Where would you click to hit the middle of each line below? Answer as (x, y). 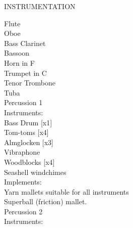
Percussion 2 (23, 211)
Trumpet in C (25, 73)
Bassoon (17, 53)
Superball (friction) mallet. (46, 201)
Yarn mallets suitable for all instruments (66, 191)
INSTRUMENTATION (40, 6)
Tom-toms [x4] (26, 132)
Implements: (23, 182)
